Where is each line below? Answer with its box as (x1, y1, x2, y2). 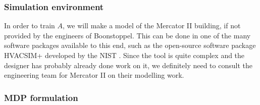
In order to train (4, 20, 55, 31)
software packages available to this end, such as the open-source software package (4, 40, 256, 50)
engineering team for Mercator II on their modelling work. (4, 70, 184, 80)
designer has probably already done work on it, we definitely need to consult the (4, 60, 252, 70)
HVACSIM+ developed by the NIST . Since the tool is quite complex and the (4, 50, 245, 60)
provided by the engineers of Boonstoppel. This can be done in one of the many (4, 30, 251, 40)
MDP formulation (4, 91, 78, 103)
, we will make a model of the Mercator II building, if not (63, 20, 241, 31)
